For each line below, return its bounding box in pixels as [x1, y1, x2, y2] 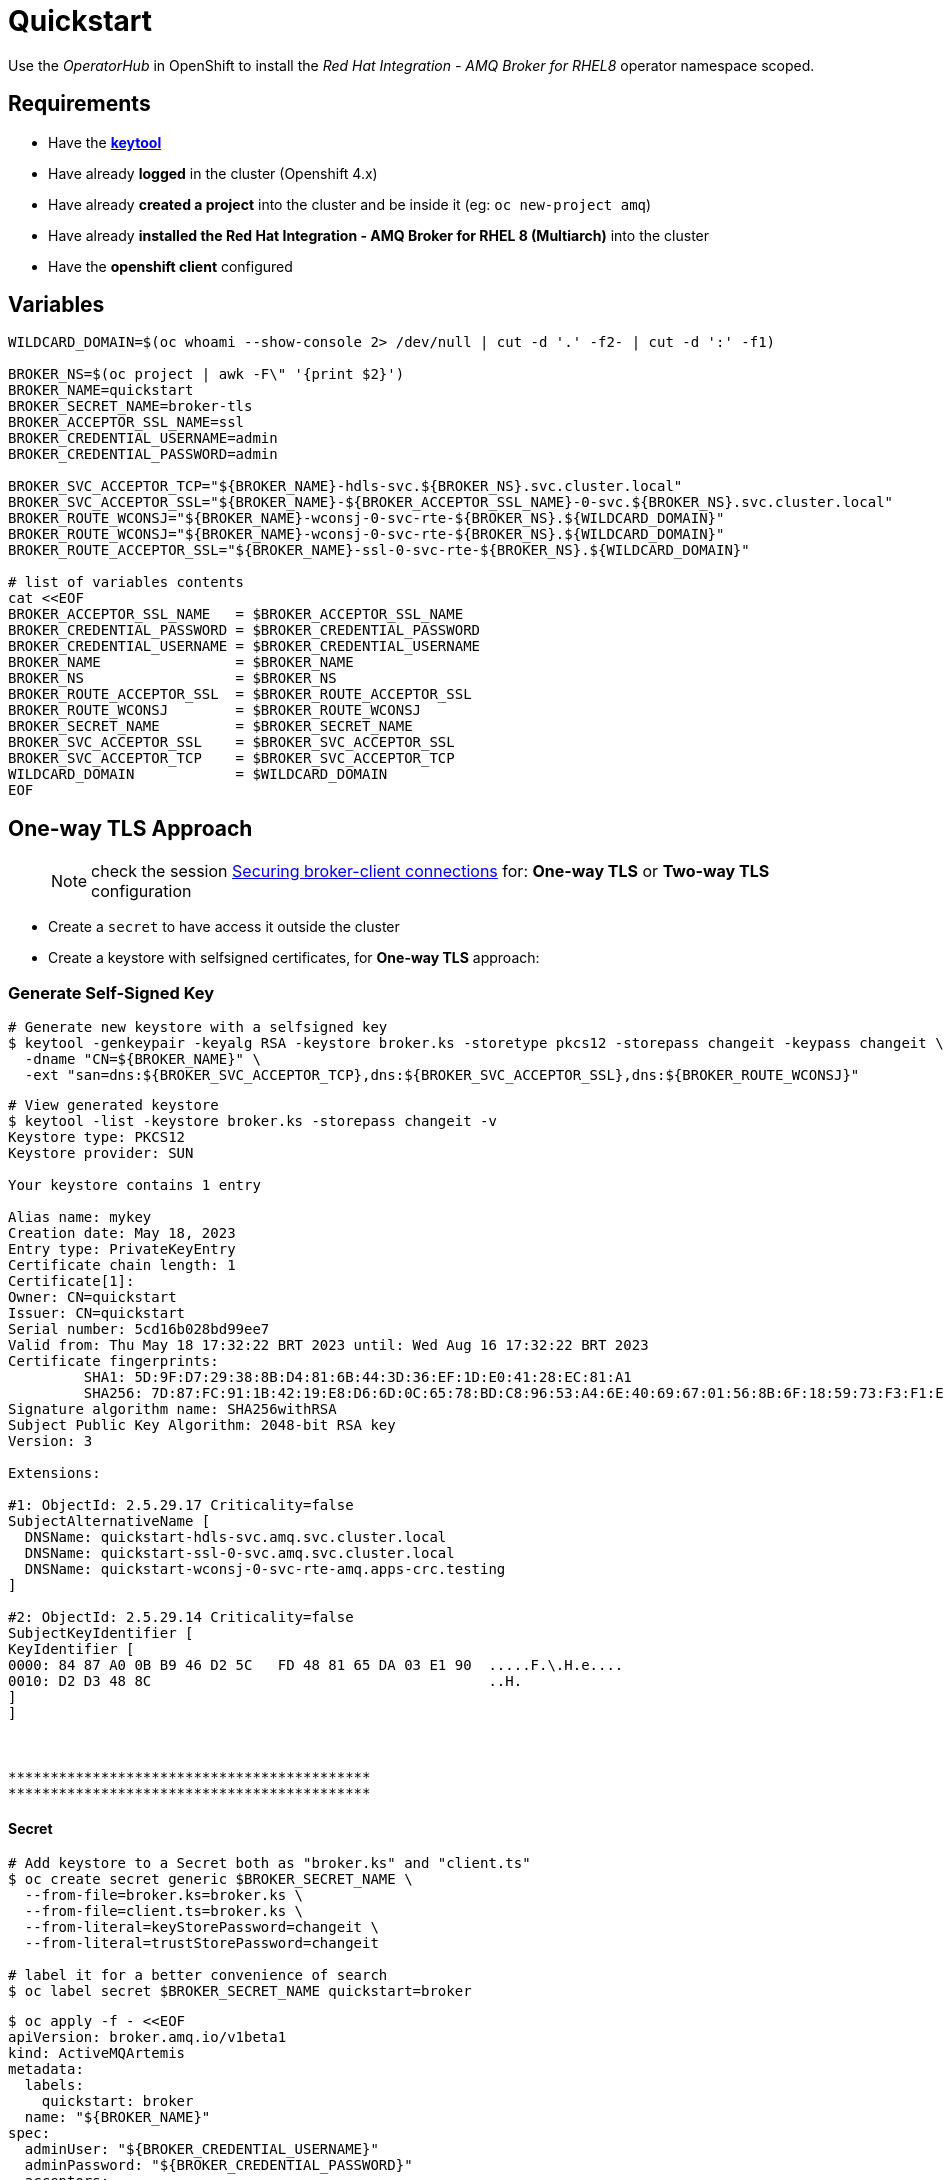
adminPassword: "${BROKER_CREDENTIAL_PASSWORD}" [24, 2157, 413, 2174]
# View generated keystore [8, 1097, 219, 1114]
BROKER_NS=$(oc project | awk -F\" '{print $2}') [8, 366, 405, 383]
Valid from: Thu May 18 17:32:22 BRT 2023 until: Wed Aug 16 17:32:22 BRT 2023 [8, 1337, 649, 1354]
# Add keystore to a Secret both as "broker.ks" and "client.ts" [8, 1855, 531, 1872]
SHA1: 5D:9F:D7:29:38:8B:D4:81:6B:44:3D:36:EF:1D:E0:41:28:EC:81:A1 [83, 1369, 632, 1386]
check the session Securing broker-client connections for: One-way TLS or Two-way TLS [91, 861, 770, 882]
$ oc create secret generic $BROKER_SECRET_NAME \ [8, 1871, 413, 1888]
